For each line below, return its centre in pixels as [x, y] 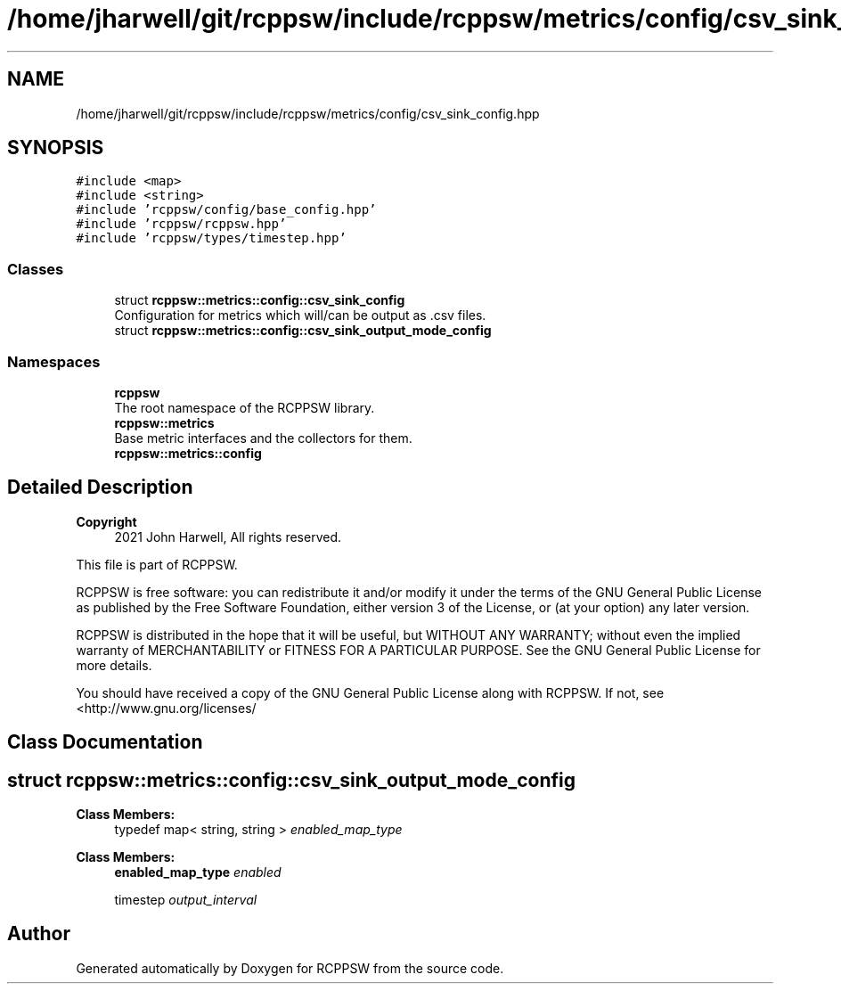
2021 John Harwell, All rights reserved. [228, 536]
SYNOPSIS [56, 148]
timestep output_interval [186, 900]
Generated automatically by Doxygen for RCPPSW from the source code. [290, 968]
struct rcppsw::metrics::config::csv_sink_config [260, 300]
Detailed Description [100, 487]
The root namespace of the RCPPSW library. [245, 407]
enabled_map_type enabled [198, 872]
